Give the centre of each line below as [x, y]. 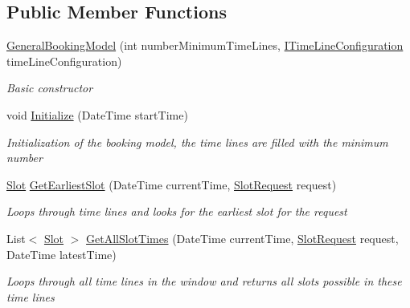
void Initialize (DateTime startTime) [97, 114]
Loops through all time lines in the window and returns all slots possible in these [204, 281]
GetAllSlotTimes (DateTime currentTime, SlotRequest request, [242, 238]
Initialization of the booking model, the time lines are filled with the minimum [197, 142]
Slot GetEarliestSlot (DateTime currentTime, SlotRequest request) [172, 184]
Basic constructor [50, 88]
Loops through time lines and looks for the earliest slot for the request [177, 211]
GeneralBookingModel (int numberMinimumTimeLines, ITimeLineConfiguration [205, 45]
